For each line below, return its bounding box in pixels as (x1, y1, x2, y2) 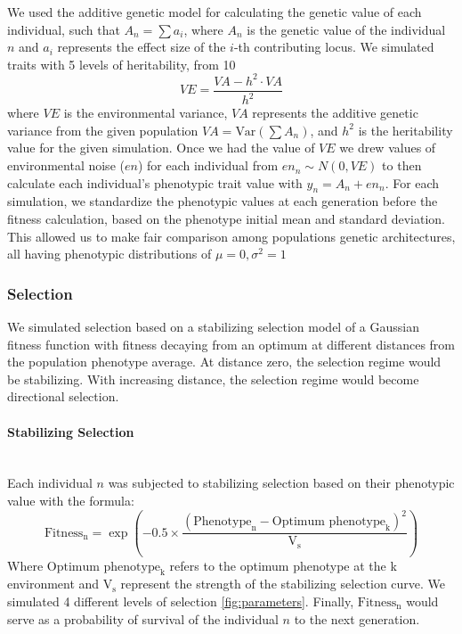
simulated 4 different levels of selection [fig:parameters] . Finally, (7, 591, 354, 610)
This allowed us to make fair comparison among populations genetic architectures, (7, 226, 456, 245)
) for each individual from (137, 156, 279, 175)
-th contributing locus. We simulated (233, 37, 434, 56)
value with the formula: (7, 491, 134, 509)
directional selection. (7, 387, 119, 406)
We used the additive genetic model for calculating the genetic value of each (7, 3, 422, 21)
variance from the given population (7, 120, 199, 139)
